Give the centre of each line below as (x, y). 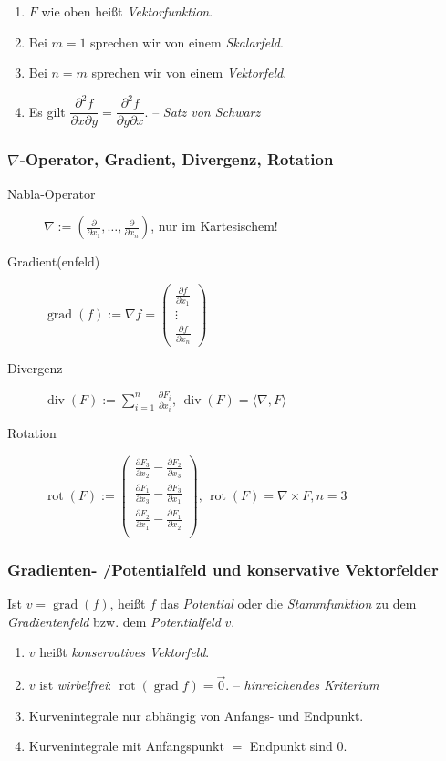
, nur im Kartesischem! (214, 226)
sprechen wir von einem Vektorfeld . (189, 73)
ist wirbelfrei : (76, 685)
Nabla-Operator (52, 193)
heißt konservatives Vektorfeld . (124, 652)
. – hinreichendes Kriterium (302, 685)
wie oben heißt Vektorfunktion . (127, 11)
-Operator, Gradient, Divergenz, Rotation (176, 159)
